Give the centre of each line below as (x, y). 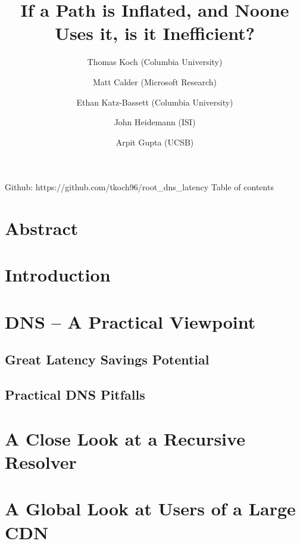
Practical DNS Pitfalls (75, 395)
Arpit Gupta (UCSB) (155, 142)
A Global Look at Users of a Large (150, 509)
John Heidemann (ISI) (155, 122)
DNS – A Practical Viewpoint (130, 321)
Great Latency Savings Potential (107, 359)
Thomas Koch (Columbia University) (155, 62)
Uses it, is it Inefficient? (155, 33)
